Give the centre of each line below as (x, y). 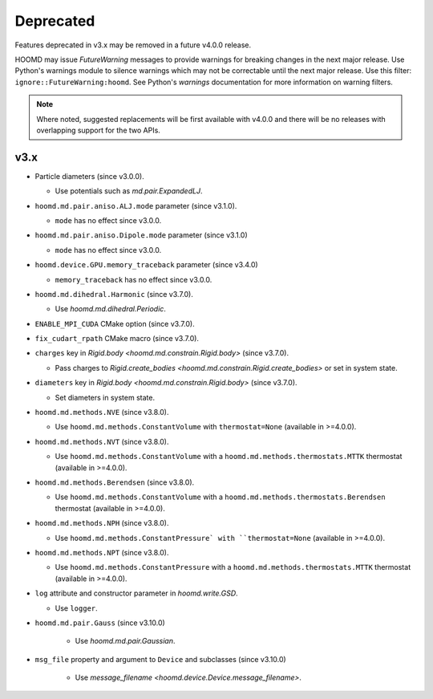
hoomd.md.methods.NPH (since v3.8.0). (102, 523)
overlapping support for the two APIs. (98, 130)
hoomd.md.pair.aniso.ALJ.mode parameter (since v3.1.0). (136, 205)
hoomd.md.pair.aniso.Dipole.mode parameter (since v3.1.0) (141, 235)
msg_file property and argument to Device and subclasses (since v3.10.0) (160, 659)
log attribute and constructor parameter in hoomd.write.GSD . (136, 593)
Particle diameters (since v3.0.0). (89, 176)
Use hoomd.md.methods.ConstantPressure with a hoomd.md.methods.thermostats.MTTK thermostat (233, 567)
